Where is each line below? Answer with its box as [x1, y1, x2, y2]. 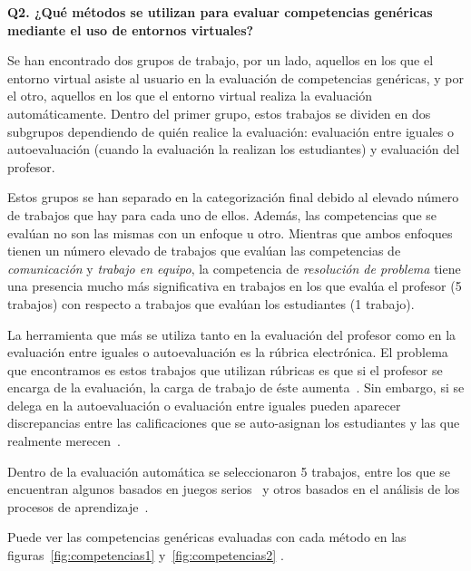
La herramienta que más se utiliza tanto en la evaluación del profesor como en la [7, 324, 456, 344]
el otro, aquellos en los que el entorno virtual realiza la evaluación [7, 86, 373, 105]
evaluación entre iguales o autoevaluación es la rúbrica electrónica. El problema [7, 343, 448, 362]
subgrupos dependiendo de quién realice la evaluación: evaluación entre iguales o [7, 121, 454, 140]
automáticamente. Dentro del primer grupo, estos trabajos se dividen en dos [7, 103, 431, 122]
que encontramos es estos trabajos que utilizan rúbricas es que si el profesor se [7, 360, 443, 379]
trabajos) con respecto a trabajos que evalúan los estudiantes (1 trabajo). [7, 294, 415, 313]
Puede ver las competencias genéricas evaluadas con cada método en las [7, 527, 407, 547]
